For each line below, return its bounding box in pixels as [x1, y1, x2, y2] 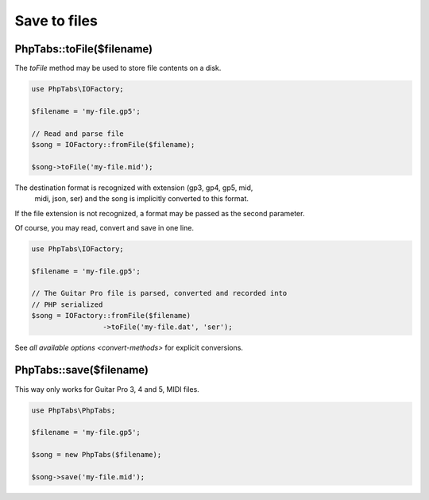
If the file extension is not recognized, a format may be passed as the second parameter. [14, 208, 305, 218]
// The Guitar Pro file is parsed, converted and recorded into [31, 289, 288, 298]
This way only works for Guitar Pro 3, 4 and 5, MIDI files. [14, 384, 200, 393]
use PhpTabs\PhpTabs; [31, 405, 116, 415]
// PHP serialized [31, 300, 103, 309]
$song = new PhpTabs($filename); [31, 450, 162, 459]
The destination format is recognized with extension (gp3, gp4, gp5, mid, [14, 183, 253, 192]
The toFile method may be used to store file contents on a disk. [14, 64, 222, 73]
